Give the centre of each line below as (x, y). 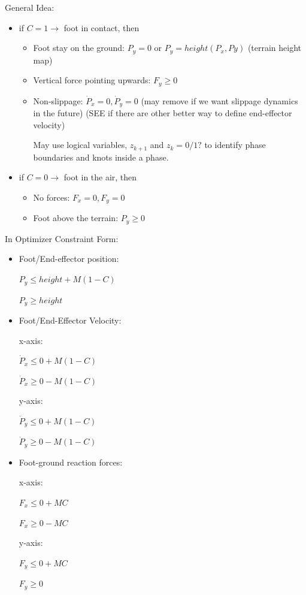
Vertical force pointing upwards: (92, 80)
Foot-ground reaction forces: (71, 462)
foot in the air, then (100, 177)
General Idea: (30, 7)
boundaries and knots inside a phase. (101, 157)
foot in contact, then (102, 27)
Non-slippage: (58, 100)
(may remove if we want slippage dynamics (219, 100)
